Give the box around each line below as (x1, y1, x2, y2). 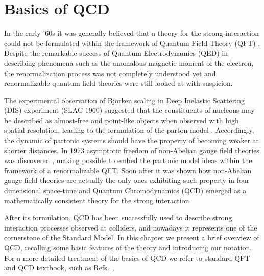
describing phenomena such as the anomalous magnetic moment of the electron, (4, 57, 254, 68)
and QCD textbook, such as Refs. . (4, 262, 115, 273)
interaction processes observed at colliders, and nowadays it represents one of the (4, 222, 257, 233)
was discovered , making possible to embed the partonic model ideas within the (4, 155, 252, 166)
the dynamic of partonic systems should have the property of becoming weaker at (4, 135, 259, 146)
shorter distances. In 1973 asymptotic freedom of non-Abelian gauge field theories (4, 145, 259, 155)
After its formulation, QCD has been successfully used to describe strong (4, 212, 232, 223)
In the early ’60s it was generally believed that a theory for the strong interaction (4, 28, 259, 38)
